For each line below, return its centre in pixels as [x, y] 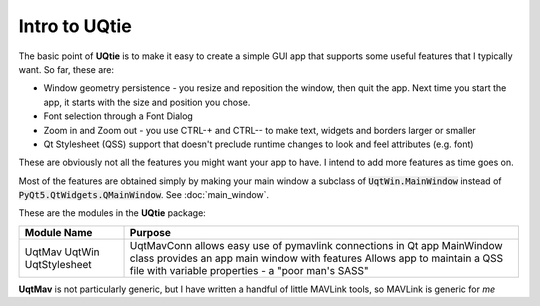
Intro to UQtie [75, 26]
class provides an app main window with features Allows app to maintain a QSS [316, 258]
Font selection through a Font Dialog [118, 116]
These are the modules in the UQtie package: [112, 213]
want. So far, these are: [66, 69]
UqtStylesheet [58, 264]
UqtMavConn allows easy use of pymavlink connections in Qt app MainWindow [316, 245]
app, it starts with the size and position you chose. [147, 102]
